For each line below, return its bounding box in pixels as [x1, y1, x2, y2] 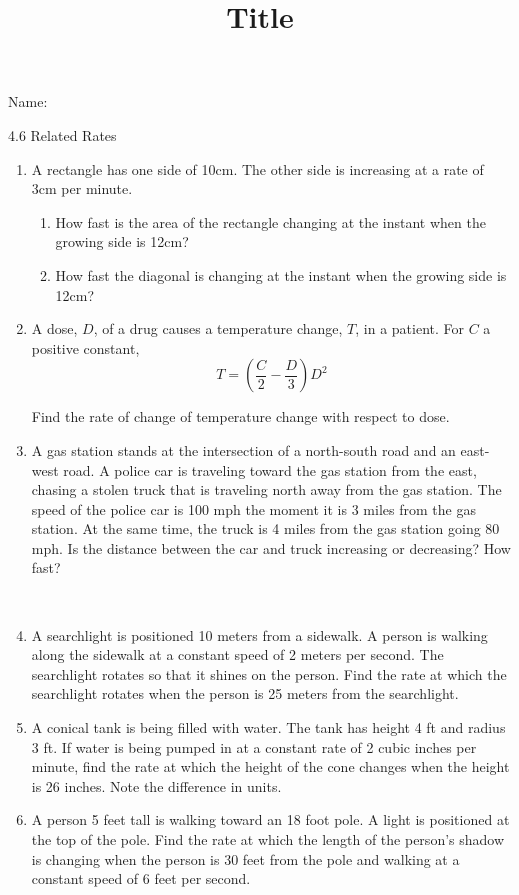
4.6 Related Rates [8, 124, 117, 145]
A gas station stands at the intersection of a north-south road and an [31, 439, 456, 460]
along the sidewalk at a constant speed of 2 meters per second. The [31, 644, 444, 665]
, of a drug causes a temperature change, [93, 318, 343, 339]
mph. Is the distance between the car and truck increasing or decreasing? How [31, 537, 511, 558]
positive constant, [31, 337, 140, 358]
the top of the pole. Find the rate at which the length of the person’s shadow [31, 829, 505, 849]
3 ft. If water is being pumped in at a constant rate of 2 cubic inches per [31, 736, 477, 757]
